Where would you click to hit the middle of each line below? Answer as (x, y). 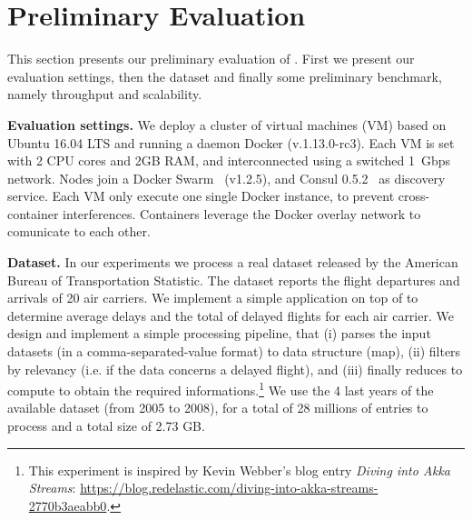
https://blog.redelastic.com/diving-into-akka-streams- (229, 488)
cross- (414, 196)
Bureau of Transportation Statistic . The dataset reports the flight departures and (234, 280)
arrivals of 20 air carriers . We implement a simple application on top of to (213, 298)
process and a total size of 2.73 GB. (106, 426)
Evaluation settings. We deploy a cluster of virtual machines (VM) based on (227, 124)
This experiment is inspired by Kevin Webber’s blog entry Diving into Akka (239, 470)
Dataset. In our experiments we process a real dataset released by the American (233, 262)
